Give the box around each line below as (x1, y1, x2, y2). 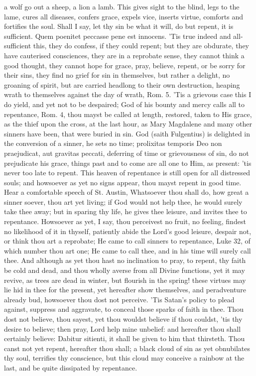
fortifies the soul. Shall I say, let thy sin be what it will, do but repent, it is (4, 21, 234, 31)
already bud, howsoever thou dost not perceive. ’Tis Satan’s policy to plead (4, 294, 235, 304)
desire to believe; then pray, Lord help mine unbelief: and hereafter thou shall (4, 323, 241, 334)
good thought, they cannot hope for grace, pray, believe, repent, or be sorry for (4, 60, 246, 70)
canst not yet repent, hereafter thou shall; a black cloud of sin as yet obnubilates (4, 343, 251, 353)
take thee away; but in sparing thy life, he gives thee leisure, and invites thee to (4, 206, 247, 217)
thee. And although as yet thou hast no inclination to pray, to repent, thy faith (4, 255, 246, 265)
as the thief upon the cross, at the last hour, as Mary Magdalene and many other (4, 119, 252, 129)
